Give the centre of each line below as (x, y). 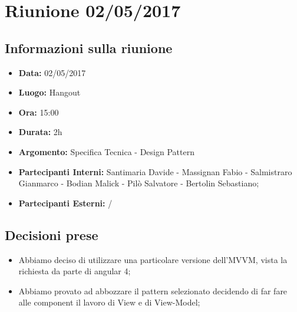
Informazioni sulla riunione (89, 47)
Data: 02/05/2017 (52, 72)
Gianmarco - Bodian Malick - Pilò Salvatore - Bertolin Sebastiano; (139, 183)
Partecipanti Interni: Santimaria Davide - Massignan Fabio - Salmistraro (155, 171)
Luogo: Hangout (49, 92)
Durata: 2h (40, 132)
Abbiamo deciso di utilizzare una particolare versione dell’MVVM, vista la (153, 259)
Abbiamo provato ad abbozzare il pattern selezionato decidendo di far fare (153, 290)
